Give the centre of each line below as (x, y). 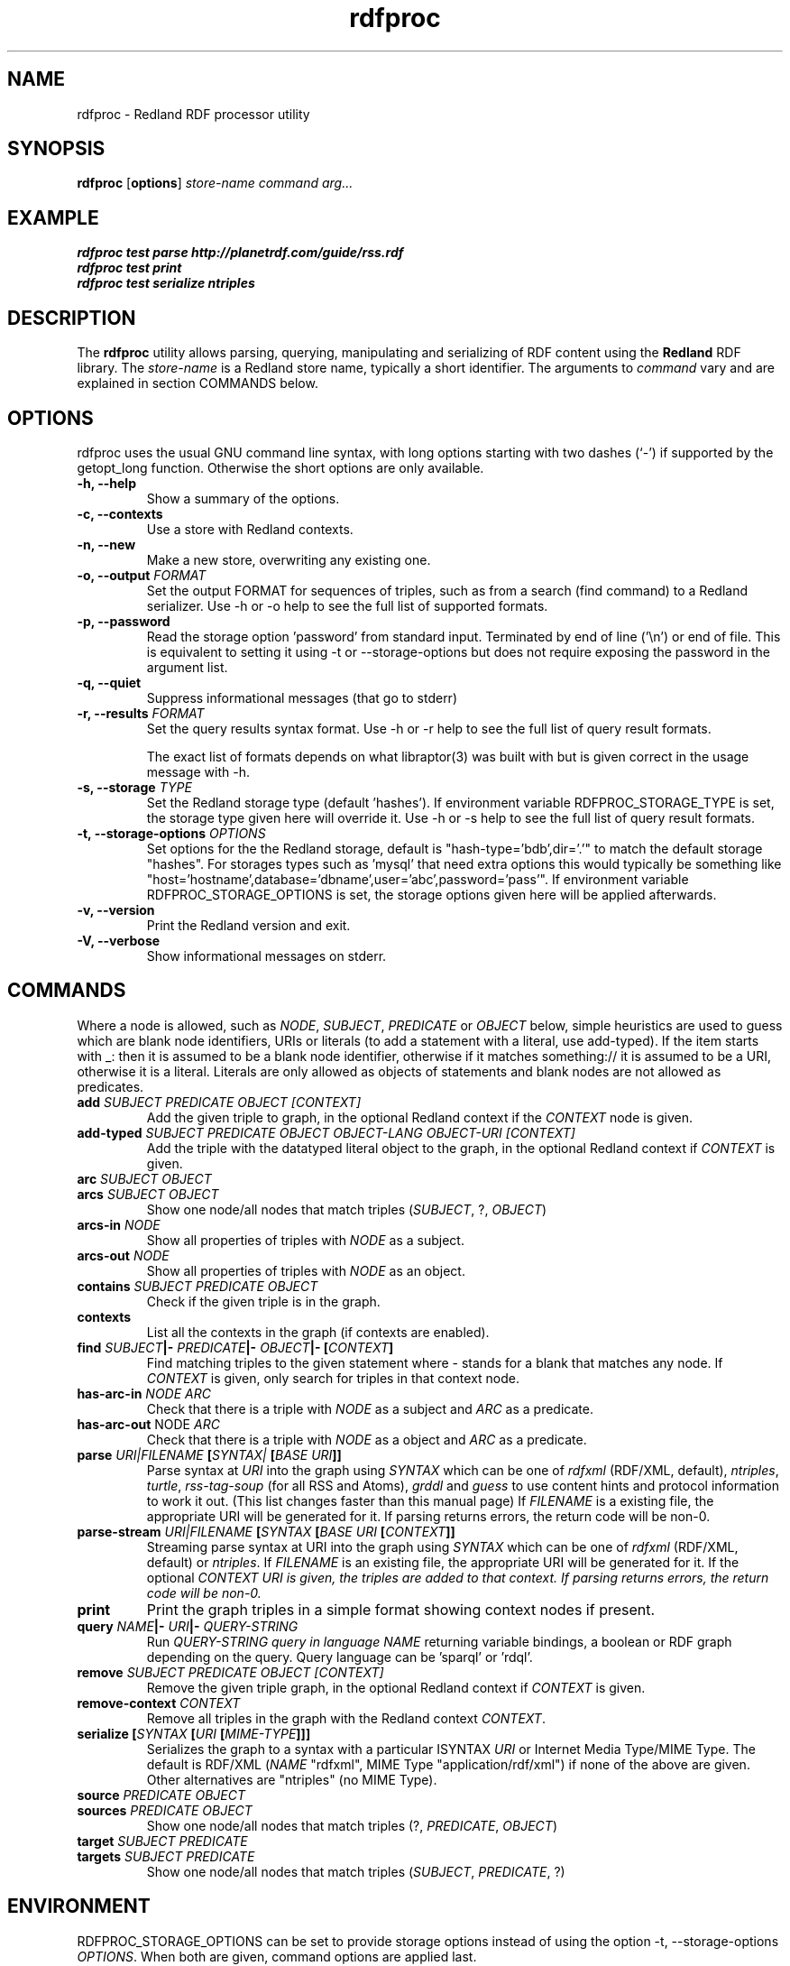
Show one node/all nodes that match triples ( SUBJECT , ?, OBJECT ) (347, 1209)
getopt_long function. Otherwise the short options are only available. (280, 467)
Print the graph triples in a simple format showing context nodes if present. (401, 1609)
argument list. (187, 667)
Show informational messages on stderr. (266, 955)
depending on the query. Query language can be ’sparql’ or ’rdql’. (340, 1657)
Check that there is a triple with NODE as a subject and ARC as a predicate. (370, 1408)
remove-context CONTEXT (159, 1703)
